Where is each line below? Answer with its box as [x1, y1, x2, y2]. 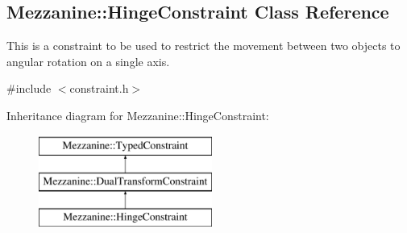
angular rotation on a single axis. [6, 52, 170, 69]
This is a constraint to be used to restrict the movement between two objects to [6, 37, 401, 54]
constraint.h [69, 80, 129, 97]
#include [6, 80, 52, 97]
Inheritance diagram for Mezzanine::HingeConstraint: [6, 106, 269, 123]
